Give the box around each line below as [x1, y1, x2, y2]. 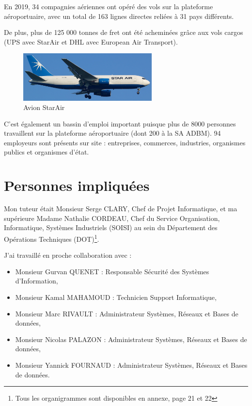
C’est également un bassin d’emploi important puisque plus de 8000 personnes [4, 118, 236, 128]
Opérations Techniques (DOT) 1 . [4, 232, 99, 244]
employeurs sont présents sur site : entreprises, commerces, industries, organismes [4, 137, 246, 147]
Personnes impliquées [4, 175, 150, 195]
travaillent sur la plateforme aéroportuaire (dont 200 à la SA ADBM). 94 [4, 128, 221, 138]
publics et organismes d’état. [4, 147, 89, 157]
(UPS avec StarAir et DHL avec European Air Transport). [4, 36, 178, 47]
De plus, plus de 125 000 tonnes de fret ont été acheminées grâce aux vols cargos [4, 27, 243, 37]
